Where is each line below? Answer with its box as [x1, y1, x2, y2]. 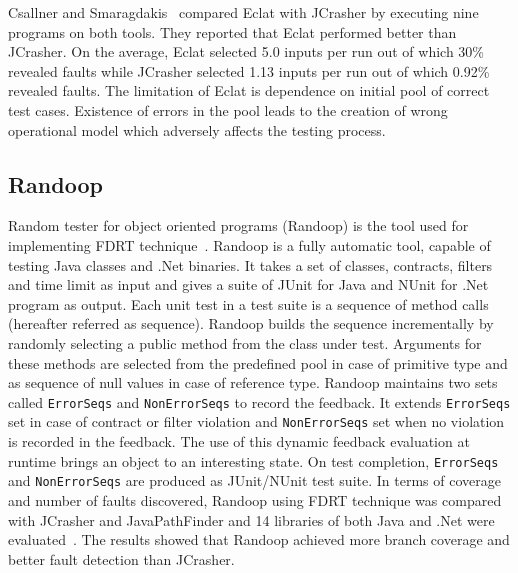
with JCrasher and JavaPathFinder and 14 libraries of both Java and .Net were [8, 509, 495, 530]
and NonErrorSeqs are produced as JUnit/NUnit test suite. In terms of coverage [8, 470, 501, 491]
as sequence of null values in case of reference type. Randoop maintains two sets [8, 372, 498, 393]
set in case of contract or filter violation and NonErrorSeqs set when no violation [8, 411, 505, 432]
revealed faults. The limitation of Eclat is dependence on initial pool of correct [8, 80, 490, 101]
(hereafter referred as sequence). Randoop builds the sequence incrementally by [8, 313, 494, 334]
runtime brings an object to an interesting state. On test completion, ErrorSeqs [8, 450, 499, 471]
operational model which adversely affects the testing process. [8, 119, 386, 140]
